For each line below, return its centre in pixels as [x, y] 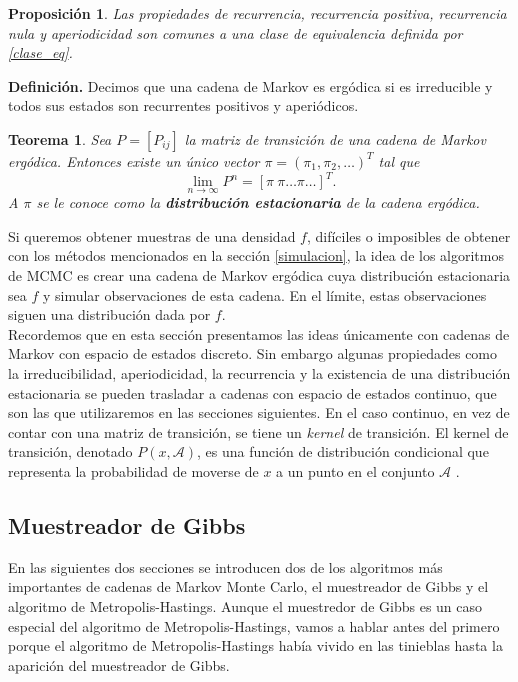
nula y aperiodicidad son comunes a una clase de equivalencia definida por [235, 32]
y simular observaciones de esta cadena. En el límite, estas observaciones [264, 294]
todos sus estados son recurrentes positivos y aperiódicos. [183, 105]
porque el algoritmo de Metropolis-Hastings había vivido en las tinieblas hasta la [255, 645]
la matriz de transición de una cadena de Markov [335, 138]
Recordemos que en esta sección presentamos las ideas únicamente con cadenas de [259, 333]
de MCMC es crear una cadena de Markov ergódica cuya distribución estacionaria [259, 275]
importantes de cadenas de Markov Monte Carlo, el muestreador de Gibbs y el [248, 586]
